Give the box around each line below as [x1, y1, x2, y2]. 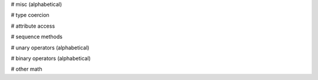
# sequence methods [11, 33, 63, 41]
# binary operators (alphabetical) [11, 55, 91, 62]
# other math [11, 65, 42, 73]
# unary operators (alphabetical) [11, 44, 90, 51]
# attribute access [11, 22, 55, 29]
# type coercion [11, 12, 49, 19]
